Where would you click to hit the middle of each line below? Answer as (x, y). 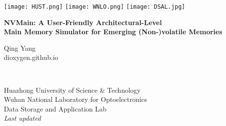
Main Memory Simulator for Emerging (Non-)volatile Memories (113, 32)
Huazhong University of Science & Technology (72, 90)
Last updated (23, 118)
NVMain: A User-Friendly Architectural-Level (83, 22)
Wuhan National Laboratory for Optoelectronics (75, 99)
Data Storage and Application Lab (55, 108)
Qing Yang (20, 48)
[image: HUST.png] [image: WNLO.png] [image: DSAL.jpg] (95, 7)
